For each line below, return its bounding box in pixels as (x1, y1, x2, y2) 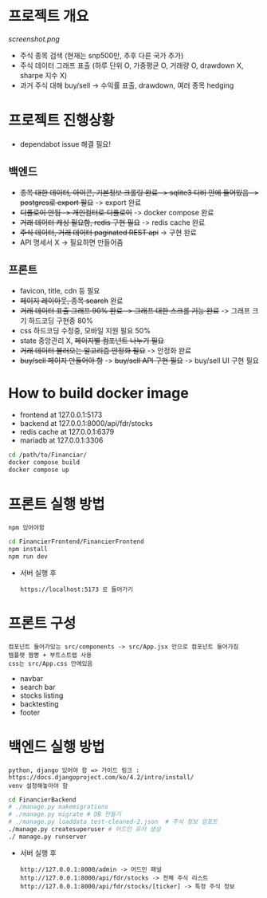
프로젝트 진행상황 (8, 112, 115, 130)
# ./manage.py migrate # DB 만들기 (8, 810, 122, 818)
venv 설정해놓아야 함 (8, 782, 69, 790)
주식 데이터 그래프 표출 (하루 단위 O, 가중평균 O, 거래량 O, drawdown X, (19, 61, 244, 70)
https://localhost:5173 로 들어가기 (19, 585, 134, 593)
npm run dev (8, 552, 48, 561)
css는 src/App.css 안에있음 (8, 660, 93, 668)
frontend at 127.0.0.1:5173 (19, 410, 103, 419)
